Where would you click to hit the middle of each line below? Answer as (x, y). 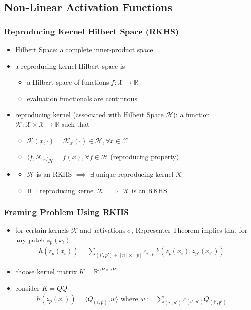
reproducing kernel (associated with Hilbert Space (89, 114)
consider (27, 287)
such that (76, 124)
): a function (192, 114)
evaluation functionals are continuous (82, 98)
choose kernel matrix (46, 271)
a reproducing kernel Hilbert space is (70, 65)
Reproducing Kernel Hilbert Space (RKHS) (92, 31)
